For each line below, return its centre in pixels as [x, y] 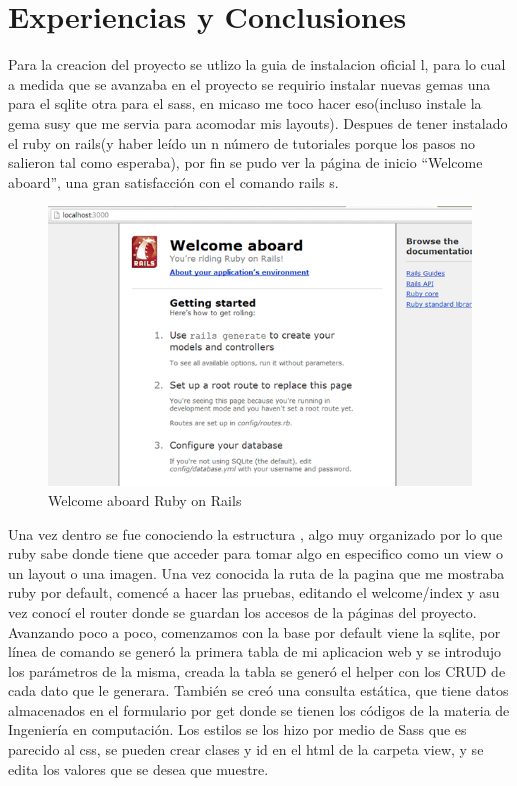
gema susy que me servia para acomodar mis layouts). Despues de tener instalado [258, 122]
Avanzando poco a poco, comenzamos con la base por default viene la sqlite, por [254, 631]
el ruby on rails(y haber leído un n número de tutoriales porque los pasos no [241, 142]
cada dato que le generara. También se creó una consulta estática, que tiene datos [258, 690]
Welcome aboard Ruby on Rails [145, 499]
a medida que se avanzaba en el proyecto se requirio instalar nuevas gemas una [249, 83]
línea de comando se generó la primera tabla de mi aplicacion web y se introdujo [255, 651]
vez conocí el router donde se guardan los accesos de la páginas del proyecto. [242, 611]
